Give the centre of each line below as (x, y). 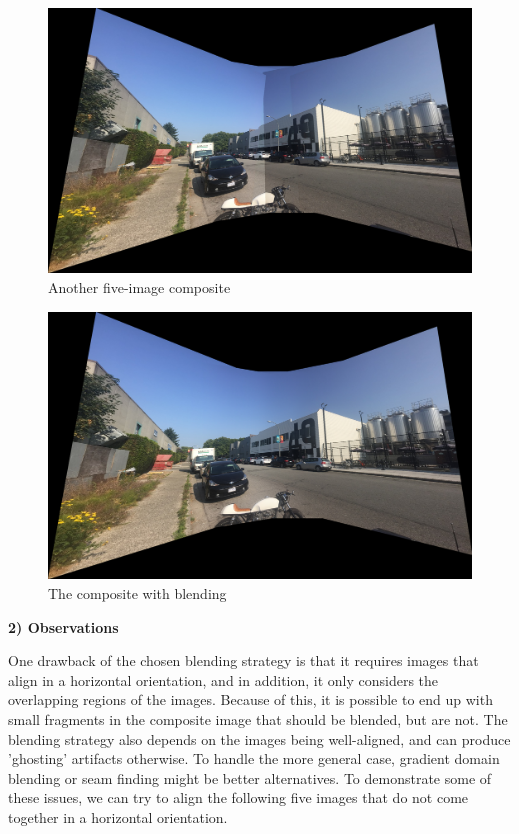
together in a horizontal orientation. (118, 817)
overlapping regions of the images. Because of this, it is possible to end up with (250, 699)
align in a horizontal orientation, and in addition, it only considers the (223, 679)
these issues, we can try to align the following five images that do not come (238, 797)
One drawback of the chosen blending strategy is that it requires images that (243, 660)
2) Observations (63, 626)
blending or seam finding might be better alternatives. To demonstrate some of (250, 777)
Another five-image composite (139, 287)
